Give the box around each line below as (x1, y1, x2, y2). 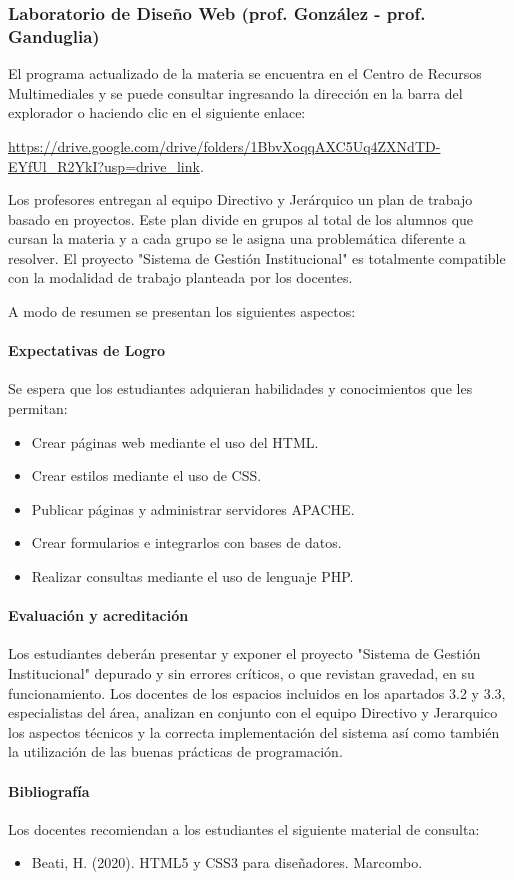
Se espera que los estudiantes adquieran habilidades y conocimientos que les (8, 378, 473, 399)
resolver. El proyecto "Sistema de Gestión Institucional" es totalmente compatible (8, 247, 506, 268)
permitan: (8, 398, 68, 419)
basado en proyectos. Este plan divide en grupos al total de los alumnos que (8, 208, 474, 229)
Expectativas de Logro (8, 340, 166, 361)
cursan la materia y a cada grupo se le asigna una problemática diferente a (8, 228, 466, 249)
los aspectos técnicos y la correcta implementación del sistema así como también (8, 721, 500, 742)
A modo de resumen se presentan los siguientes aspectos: (8, 301, 356, 322)
